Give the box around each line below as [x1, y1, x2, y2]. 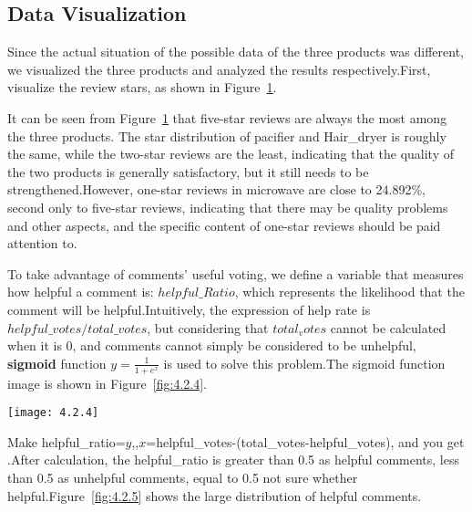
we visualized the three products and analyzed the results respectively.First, [7, 59, 431, 78]
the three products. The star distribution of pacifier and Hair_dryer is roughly [7, 126, 446, 145]
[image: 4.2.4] [7, 406, 99, 420]
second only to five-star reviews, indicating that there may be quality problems [7, 197, 448, 216]
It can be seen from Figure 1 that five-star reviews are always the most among [7, 108, 447, 127]
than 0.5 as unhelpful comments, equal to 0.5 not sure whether [7, 467, 358, 486]
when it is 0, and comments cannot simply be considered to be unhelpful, [7, 336, 416, 355]
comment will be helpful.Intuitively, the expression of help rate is [7, 299, 371, 319]
